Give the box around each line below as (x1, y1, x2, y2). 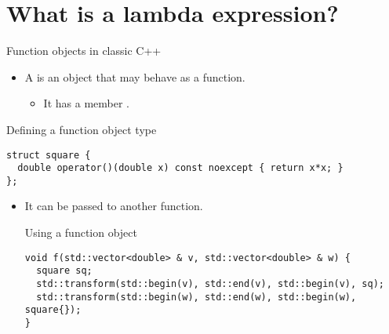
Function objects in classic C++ (6, 42, 162, 59)
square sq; (36, 265, 93, 277)
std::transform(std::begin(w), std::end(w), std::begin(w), (36, 291, 357, 303)
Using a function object (24, 224, 138, 241)
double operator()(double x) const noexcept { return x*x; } (17, 162, 344, 174)
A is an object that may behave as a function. (24, 68, 245, 85)
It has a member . (43, 95, 129, 111)
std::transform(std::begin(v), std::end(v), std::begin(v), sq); (36, 278, 384, 289)
